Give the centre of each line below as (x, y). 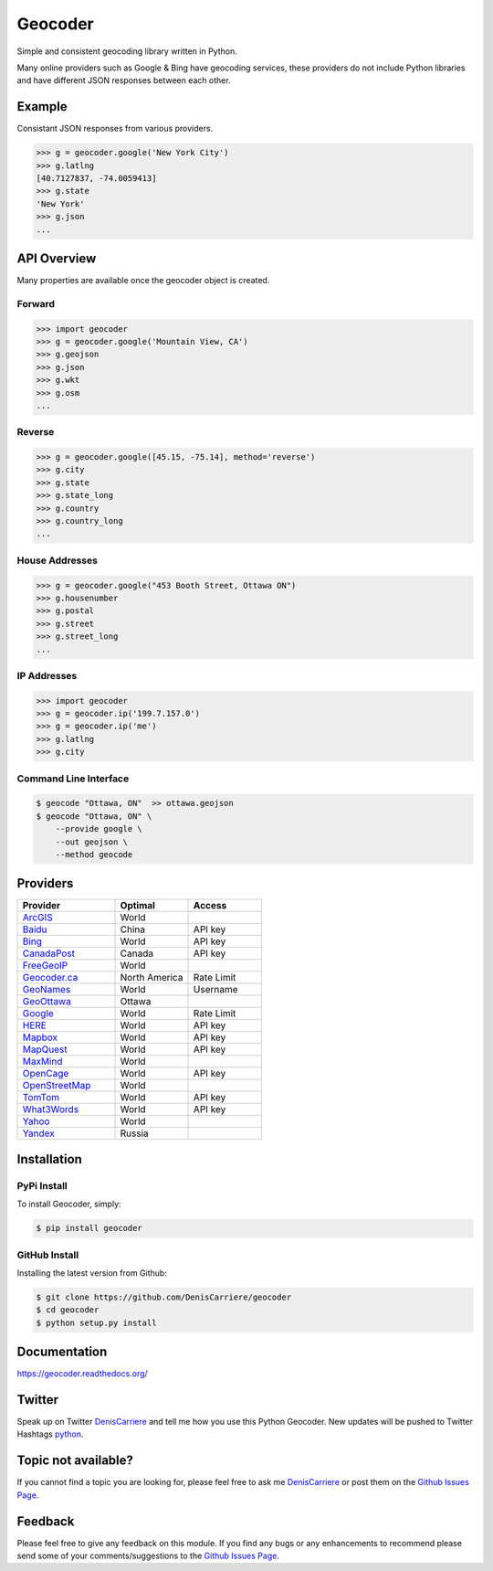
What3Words (51, 1109)
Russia (135, 1133)
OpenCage (46, 1074)
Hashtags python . (50, 1434)
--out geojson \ (91, 842)
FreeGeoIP (45, 966)
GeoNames (47, 990)
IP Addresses (47, 675)
